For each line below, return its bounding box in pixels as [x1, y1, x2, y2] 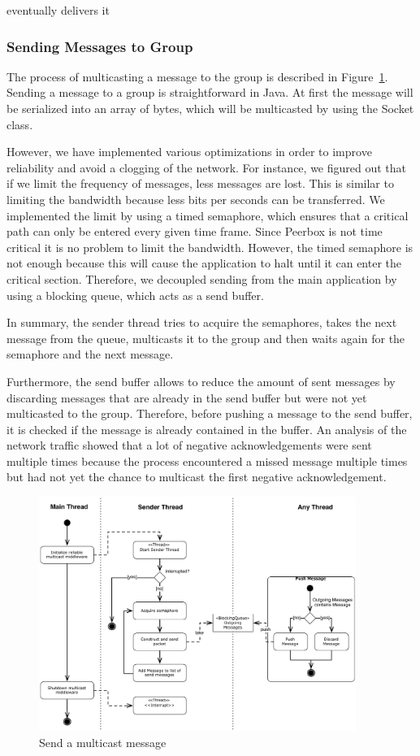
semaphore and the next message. [6, 345, 174, 363]
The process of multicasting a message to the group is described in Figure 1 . [6, 67, 388, 85]
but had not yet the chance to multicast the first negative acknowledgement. [6, 468, 387, 485]
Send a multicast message [39, 733, 167, 750]
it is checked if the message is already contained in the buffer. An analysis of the [6, 420, 407, 437]
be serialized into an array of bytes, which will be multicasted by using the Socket [6, 100, 414, 116]
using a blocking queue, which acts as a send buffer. [6, 286, 264, 303]
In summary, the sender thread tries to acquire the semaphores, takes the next [6, 314, 397, 331]
